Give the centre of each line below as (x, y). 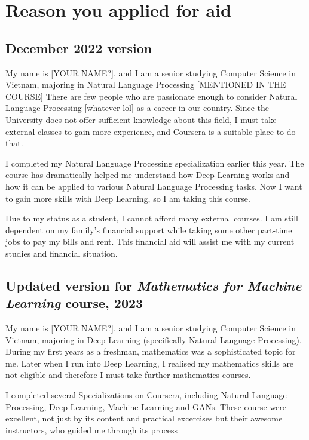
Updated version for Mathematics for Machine (154, 285)
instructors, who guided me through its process (91, 430)
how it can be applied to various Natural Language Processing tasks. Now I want (154, 186)
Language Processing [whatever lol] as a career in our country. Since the (137, 108)
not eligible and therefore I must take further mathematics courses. (128, 375)
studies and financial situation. (62, 253)
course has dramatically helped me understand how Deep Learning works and (148, 175)
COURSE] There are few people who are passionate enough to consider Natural (152, 96)
